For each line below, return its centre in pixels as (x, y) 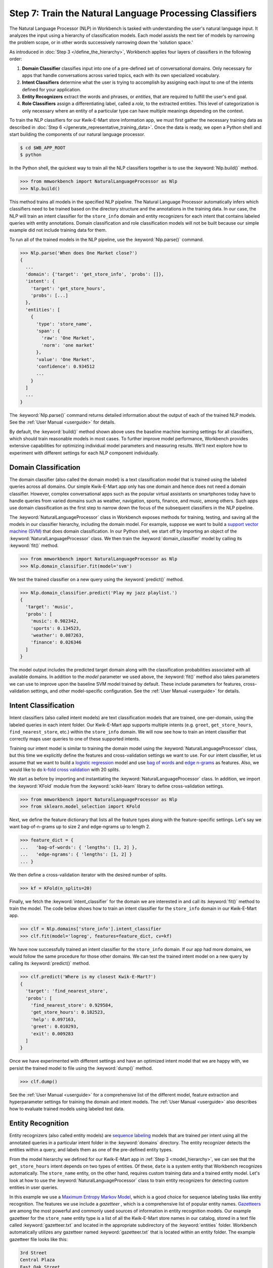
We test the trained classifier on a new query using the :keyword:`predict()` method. (97, 579)
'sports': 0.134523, (56, 628)
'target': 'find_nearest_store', (67, 991)
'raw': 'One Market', (68, 338)
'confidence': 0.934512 (65, 366)
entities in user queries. (34, 1187)
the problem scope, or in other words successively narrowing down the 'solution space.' (101, 43)
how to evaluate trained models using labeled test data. (67, 1109)
